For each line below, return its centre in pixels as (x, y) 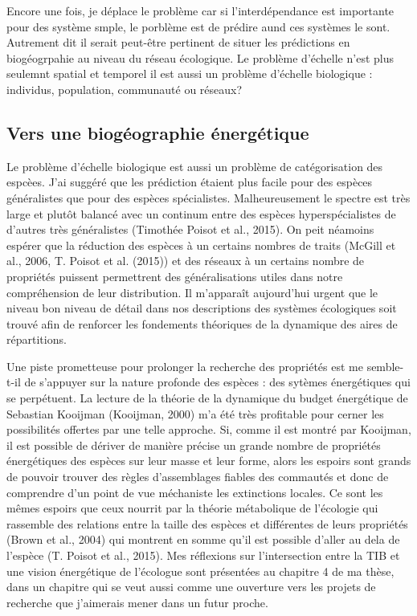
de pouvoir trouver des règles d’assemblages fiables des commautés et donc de (198, 477)
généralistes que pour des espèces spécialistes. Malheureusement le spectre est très (208, 197)
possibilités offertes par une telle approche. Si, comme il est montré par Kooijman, (209, 429)
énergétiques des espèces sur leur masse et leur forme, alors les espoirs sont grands (209, 461)
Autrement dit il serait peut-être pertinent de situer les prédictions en (178, 42)
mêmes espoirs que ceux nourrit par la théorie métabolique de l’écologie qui (192, 508)
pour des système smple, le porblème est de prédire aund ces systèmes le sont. (198, 26)
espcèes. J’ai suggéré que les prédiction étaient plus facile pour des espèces (190, 182)
